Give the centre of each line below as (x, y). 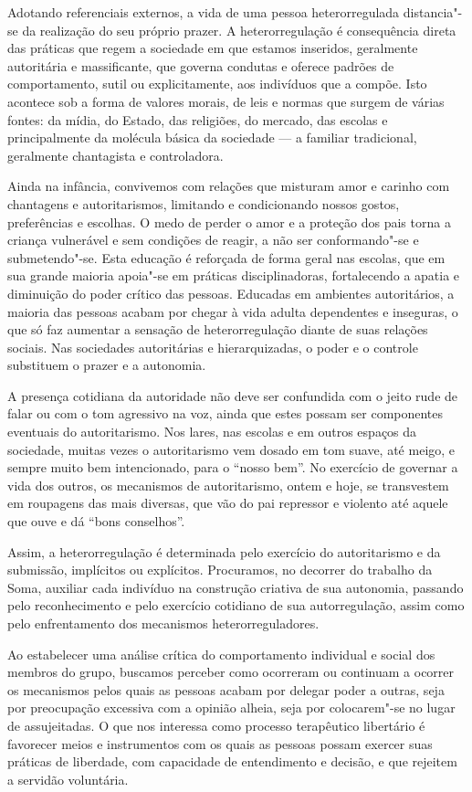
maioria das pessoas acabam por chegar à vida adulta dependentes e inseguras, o (233, 311)
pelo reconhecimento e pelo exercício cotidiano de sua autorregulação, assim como (236, 605)
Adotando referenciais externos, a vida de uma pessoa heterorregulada (204, 12)
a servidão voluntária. (68, 779)
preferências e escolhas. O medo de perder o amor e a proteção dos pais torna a (229, 222)
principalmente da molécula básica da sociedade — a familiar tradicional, (212, 137)
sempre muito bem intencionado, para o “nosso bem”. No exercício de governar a (233, 467)
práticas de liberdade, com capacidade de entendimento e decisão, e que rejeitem (232, 761)
